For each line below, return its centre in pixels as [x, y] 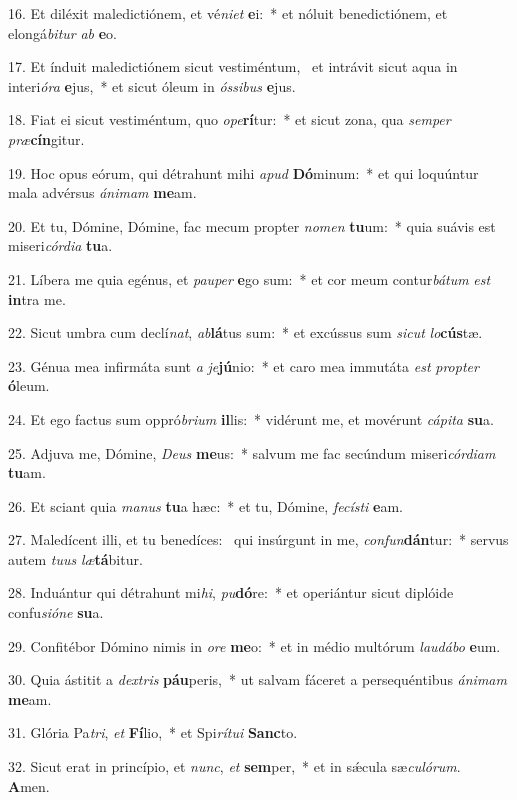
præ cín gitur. [46, 138]
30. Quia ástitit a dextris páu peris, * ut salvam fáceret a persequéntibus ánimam [257, 679]
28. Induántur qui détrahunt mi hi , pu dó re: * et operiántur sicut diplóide [231, 592]
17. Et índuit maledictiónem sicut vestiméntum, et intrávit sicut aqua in [233, 66]
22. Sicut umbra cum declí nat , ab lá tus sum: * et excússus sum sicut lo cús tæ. [245, 332]
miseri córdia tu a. [60, 245]
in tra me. [37, 298]
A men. [29, 785]
